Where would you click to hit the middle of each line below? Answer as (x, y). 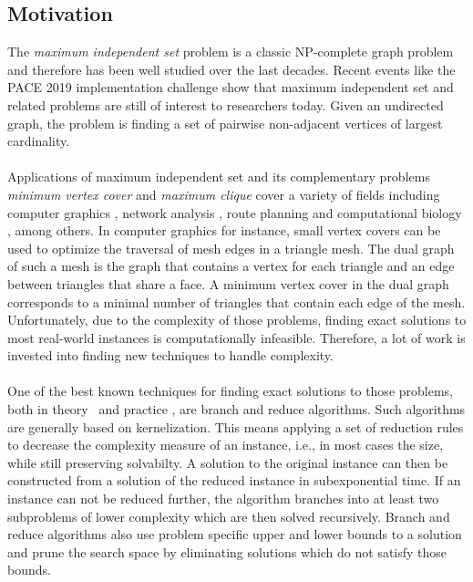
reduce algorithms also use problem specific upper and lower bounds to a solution (235, 534)
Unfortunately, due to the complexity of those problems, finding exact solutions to (237, 320)
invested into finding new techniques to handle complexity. (170, 355)
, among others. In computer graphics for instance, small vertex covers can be (224, 230)
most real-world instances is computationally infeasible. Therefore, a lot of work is (236, 337)
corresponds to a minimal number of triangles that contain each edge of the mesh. (236, 301)
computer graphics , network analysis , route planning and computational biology (235, 212)
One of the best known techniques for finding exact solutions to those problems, (230, 391)
